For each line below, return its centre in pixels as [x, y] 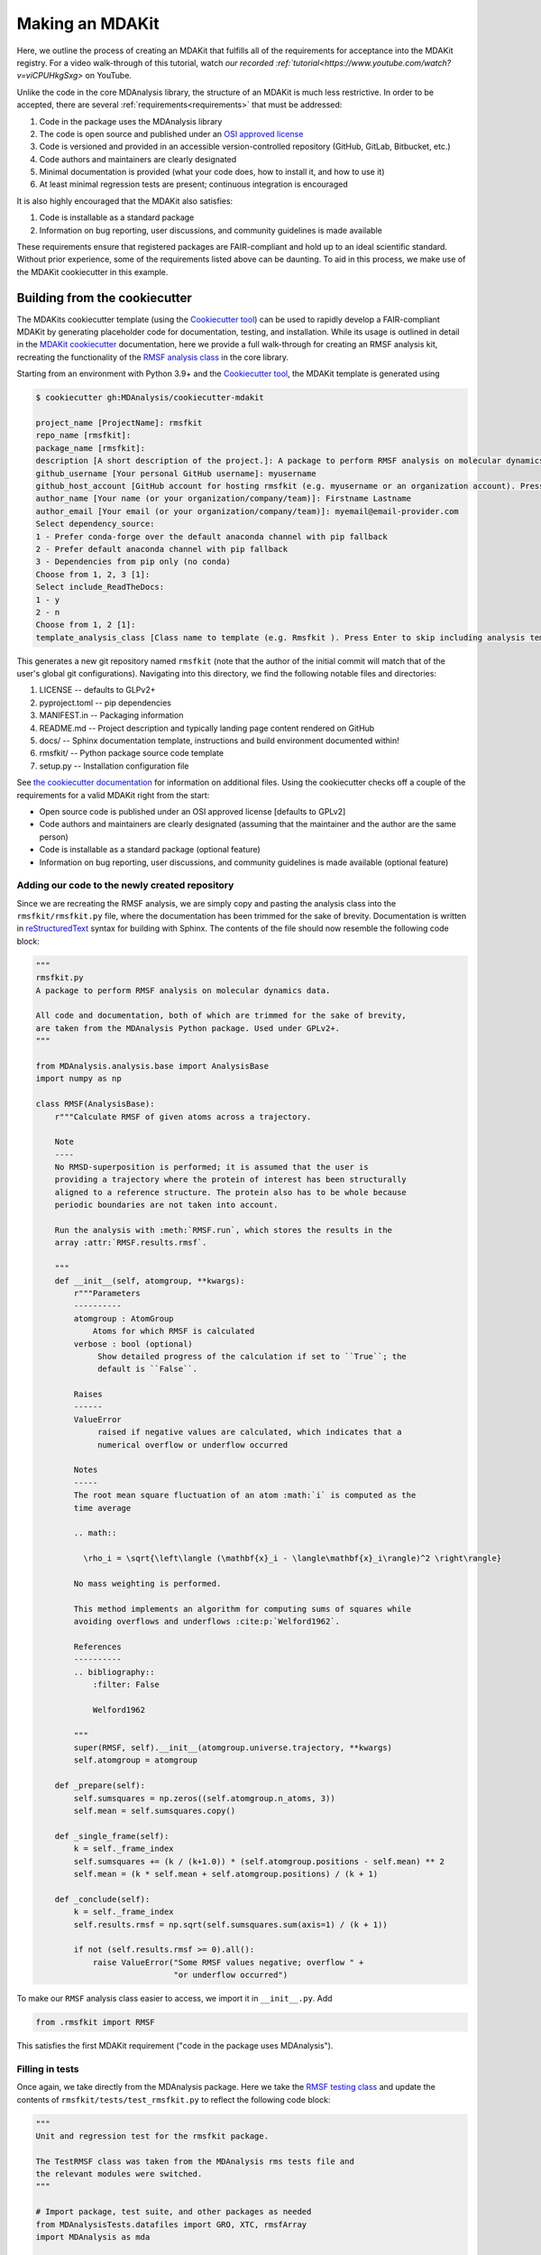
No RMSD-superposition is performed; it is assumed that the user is [211, 1167]
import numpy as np [78, 1079]
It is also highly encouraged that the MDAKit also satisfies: [125, 201]
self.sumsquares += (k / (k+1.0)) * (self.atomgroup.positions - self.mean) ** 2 [259, 1861]
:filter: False [126, 1685]
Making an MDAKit [88, 23]
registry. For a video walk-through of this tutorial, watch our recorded [145, 62]
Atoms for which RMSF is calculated [174, 1331]
